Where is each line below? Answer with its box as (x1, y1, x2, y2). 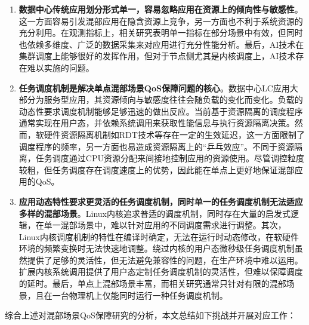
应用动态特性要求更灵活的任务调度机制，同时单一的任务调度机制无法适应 (18, 195, 303, 207)
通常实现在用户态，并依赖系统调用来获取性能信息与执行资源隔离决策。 (18, 116, 295, 129)
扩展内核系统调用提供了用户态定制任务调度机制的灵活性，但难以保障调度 (18, 265, 303, 278)
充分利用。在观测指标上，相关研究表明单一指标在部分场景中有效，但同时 (18, 26, 303, 39)
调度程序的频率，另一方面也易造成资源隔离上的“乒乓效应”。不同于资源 (18, 140, 295, 152)
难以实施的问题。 (27, 61, 94, 73)
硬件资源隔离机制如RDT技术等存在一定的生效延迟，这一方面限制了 (44, 128, 305, 140)
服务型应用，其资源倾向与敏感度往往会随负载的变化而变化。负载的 (44, 93, 303, 106)
